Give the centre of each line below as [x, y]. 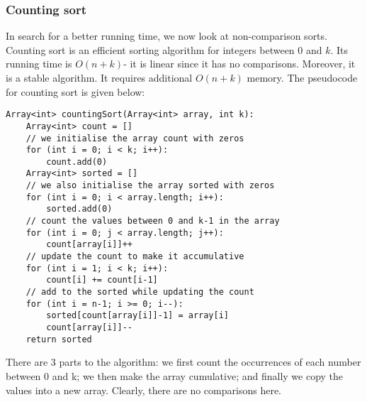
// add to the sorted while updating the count [140, 292]
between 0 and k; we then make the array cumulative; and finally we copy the [175, 375]
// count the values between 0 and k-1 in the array [153, 221]
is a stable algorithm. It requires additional [99, 77]
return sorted [59, 339]
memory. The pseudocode [302, 77]
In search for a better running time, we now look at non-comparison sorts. [166, 36]
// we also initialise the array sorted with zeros [150, 186]
